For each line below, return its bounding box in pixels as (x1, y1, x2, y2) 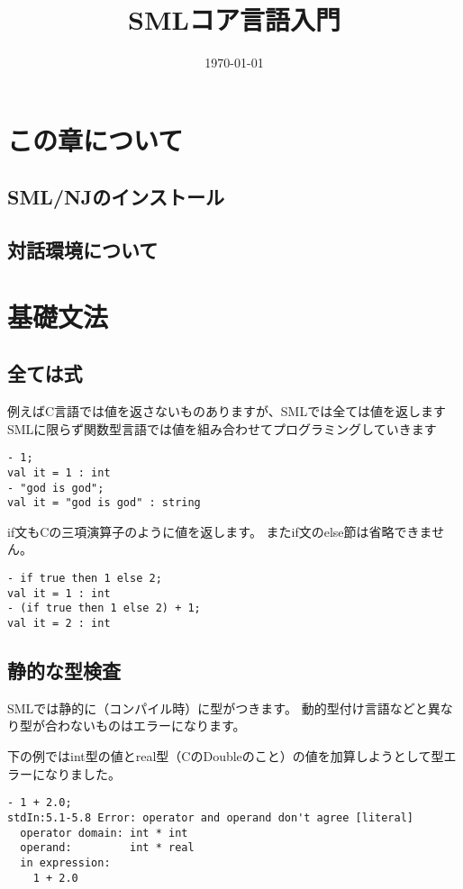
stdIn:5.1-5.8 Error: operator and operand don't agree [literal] (7, 811, 414, 824)
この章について (7, 121, 184, 158)
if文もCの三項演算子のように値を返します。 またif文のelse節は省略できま (7, 522, 432, 540)
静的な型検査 (7, 657, 121, 685)
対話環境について (7, 236, 159, 264)
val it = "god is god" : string (7, 496, 201, 510)
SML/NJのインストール (7, 183, 224, 211)
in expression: (20, 856, 111, 869)
